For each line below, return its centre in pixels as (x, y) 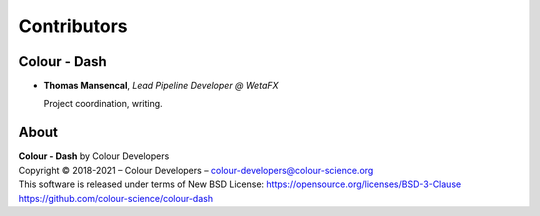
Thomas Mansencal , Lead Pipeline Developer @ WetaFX (161, 86)
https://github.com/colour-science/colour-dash (116, 198)
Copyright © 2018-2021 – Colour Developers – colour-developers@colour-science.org (196, 170)
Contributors (73, 26)
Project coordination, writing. (103, 104)
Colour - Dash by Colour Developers (94, 156)
